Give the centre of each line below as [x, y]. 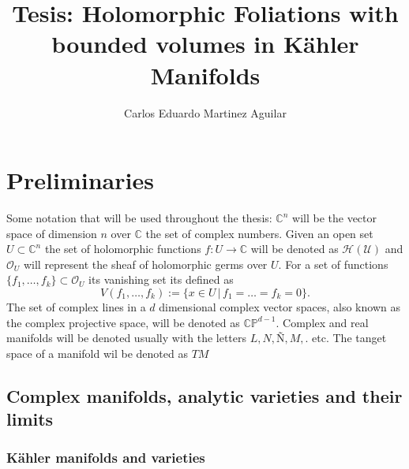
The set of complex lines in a [76, 307]
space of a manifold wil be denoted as [97, 353]
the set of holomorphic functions [123, 249]
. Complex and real [322, 322]
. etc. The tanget [346, 338]
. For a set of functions [333, 264]
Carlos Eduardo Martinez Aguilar [205, 112]
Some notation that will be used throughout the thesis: [139, 218]
